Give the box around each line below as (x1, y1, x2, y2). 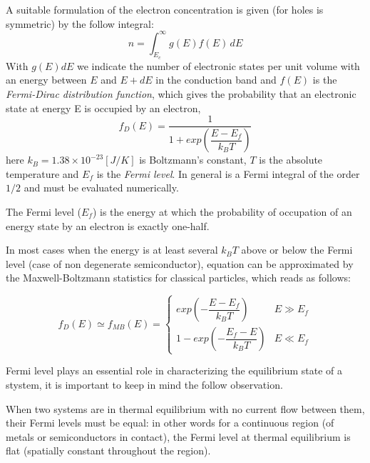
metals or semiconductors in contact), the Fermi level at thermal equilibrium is (6, 429, 351, 444)
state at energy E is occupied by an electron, (6, 100, 201, 115)
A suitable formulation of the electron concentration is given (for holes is (6, 2, 324, 16)
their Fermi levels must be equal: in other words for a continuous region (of (6, 415, 334, 430)
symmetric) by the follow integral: (6, 16, 154, 31)
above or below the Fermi (241, 242, 353, 257)
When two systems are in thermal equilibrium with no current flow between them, (6, 401, 365, 416)
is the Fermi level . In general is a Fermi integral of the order (96, 166, 360, 181)
